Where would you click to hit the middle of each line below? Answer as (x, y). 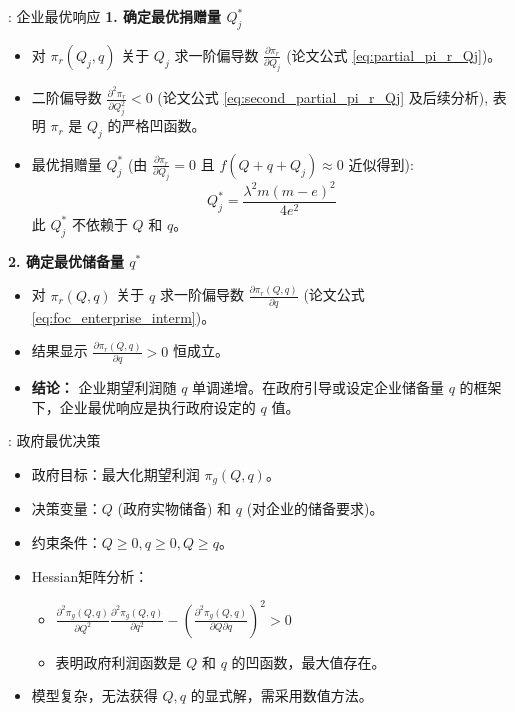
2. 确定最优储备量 (66, 260)
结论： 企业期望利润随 (104, 387)
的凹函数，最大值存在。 (308, 661)
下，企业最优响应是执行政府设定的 (143, 406)
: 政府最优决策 (54, 440)
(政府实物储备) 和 (174, 508)
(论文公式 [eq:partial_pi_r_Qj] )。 (394, 54)
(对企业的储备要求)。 (315, 508)
